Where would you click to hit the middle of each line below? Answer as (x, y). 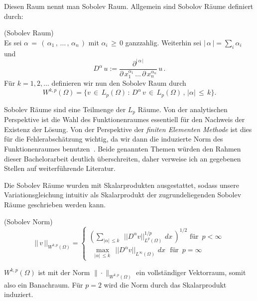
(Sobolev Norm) (28, 221)
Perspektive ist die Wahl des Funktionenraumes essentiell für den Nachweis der (125, 119)
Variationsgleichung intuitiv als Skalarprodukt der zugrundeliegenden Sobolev (123, 195)
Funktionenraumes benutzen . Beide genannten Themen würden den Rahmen (123, 148)
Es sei (13, 42)
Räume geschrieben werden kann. (55, 204)
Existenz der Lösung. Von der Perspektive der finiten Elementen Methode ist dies (128, 129)
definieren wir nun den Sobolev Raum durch (119, 83)
